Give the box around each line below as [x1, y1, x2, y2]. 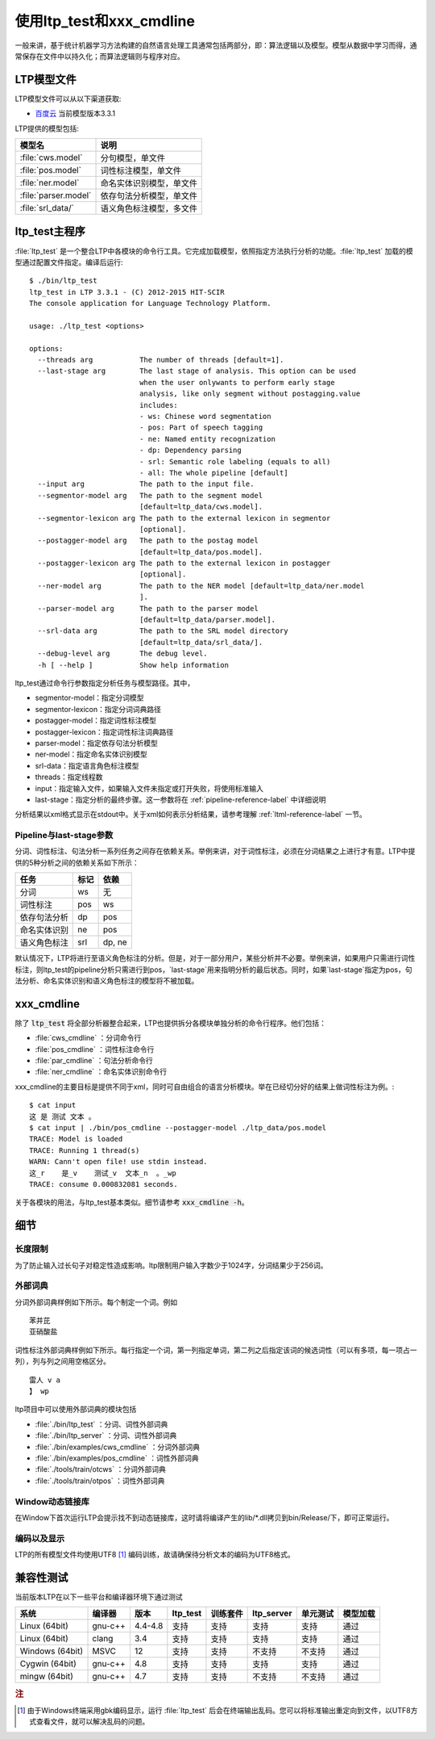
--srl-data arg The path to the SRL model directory [37, 626, 289, 635]
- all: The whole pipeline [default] [139, 468, 289, 477]
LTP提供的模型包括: [14, 124, 80, 133]
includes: [139, 400, 179, 409]
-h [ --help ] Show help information [37, 660, 230, 669]
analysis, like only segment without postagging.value [139, 389, 361, 399]
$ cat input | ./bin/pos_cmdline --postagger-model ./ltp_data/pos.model [29, 1123, 327, 1133]
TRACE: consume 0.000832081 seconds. [29, 1180, 179, 1188]
